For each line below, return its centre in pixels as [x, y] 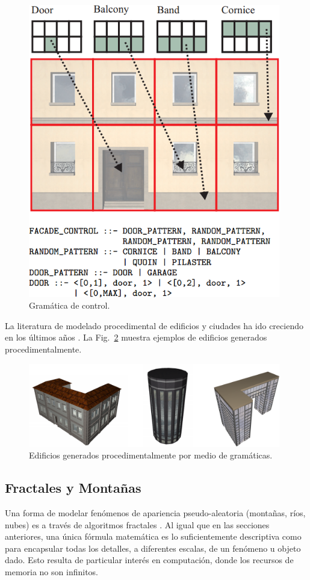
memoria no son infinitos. [51, 572]
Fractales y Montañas [73, 488]
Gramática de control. [70, 305]
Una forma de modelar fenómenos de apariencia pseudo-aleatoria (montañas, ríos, [155, 513]
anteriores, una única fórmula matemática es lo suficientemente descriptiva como [153, 536]
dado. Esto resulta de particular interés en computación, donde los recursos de [149, 560]
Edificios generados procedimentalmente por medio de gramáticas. [151, 455]
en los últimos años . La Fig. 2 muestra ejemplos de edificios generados [136, 337]
